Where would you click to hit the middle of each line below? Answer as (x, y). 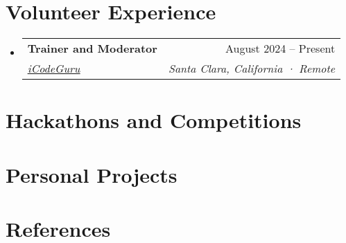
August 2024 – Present (280, 48)
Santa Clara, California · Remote (252, 69)
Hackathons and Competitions (154, 120)
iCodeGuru (54, 69)
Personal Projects (92, 174)
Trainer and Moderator (92, 48)
